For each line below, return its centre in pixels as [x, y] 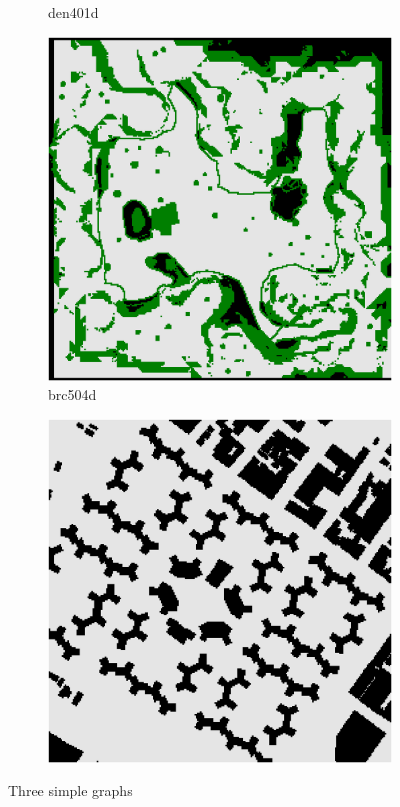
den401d [73, 12]
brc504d [72, 394]
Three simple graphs [70, 790]
